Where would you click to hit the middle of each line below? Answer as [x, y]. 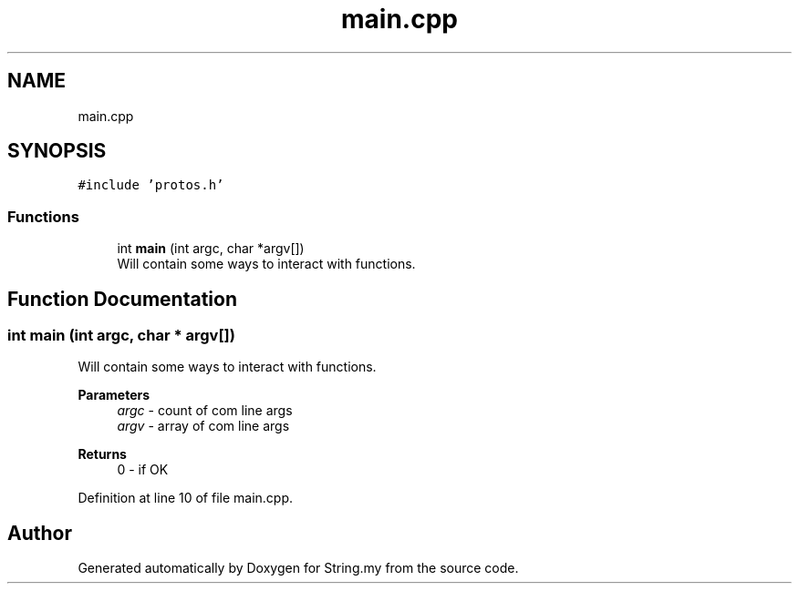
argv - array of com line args [203, 426]
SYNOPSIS [57, 151]
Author [40, 533]
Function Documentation [122, 299]
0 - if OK [143, 470]
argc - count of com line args [205, 411]
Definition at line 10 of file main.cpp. [186, 498]
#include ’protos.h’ [151, 185]
